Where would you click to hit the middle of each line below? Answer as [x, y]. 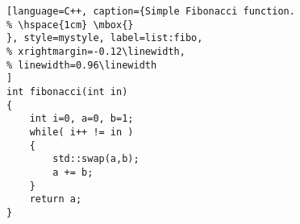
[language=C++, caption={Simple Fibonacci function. [151, 11]
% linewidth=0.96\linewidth [82, 65]
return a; [56, 199]
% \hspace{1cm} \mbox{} [70, 25]
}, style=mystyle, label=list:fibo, [105, 38]
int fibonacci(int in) [67, 91]
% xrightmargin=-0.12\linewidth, [96, 51]
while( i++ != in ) [81, 132]
